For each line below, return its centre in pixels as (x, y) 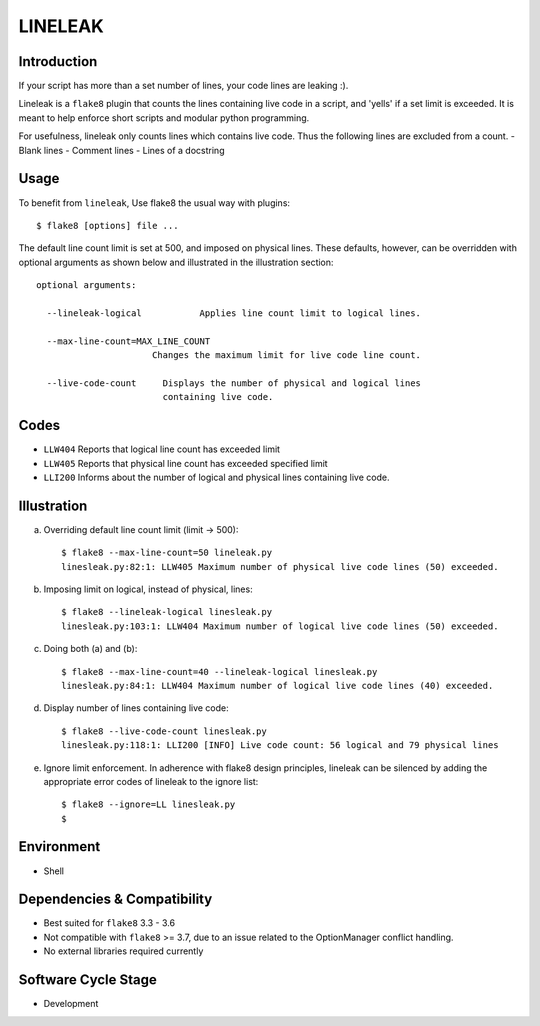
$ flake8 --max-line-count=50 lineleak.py (167, 553)
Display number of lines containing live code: (136, 708)
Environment (59, 846)
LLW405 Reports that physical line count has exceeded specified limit (186, 463)
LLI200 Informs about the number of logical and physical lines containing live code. (216, 477)
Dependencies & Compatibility (115, 899)
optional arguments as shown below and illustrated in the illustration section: (176, 262)
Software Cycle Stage (87, 980)
